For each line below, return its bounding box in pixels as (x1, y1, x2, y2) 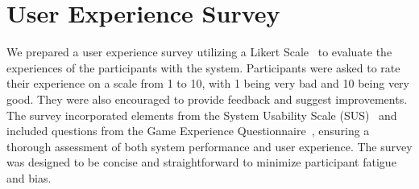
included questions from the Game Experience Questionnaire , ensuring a (6, 122, 370, 139)
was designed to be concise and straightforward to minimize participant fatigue (6, 154, 396, 171)
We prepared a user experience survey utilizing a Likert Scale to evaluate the (6, 43, 392, 60)
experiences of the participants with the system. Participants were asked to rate (6, 59, 400, 76)
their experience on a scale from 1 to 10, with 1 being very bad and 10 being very (6, 75, 409, 92)
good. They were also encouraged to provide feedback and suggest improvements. (6, 90, 408, 107)
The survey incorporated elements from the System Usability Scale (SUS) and (6, 106, 397, 123)
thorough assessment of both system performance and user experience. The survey (6, 138, 413, 154)
